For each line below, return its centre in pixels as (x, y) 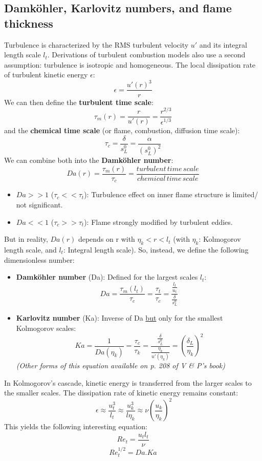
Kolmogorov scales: (46, 328)
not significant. (39, 204)
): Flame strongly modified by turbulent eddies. (158, 222)
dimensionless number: (39, 259)
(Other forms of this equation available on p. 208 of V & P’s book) (121, 365)
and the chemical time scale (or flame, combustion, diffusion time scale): (122, 130)
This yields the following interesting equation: (76, 426)
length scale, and (30, 249)
